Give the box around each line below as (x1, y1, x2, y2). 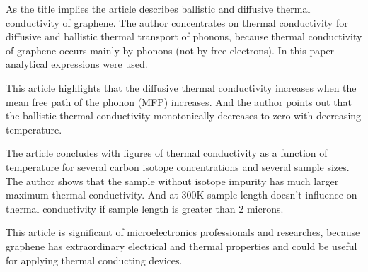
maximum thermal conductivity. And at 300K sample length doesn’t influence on (6, 187, 357, 202)
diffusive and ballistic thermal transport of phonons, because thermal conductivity (6, 29, 362, 44)
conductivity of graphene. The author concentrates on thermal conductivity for (6, 15, 348, 30)
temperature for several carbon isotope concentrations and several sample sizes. (6, 159, 350, 174)
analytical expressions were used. (6, 57, 148, 71)
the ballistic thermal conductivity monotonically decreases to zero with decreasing (6, 108, 362, 123)
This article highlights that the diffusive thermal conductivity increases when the (6, 80, 357, 95)
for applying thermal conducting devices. (6, 252, 183, 267)
